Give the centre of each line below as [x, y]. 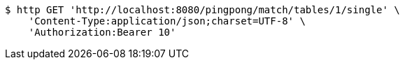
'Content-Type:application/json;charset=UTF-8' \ [167, 21]
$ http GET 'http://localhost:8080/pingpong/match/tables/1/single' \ [202, 10]
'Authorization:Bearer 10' [102, 32]
